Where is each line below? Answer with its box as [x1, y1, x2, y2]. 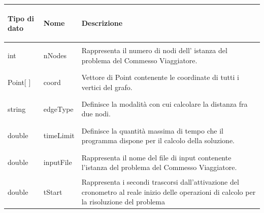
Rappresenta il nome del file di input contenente [81, 152, 232, 162]
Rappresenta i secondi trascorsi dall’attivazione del [81, 177, 239, 187]
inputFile [43, 157, 72, 167]
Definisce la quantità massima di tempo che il [81, 125, 223, 136]
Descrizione [81, 18, 123, 28]
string [8, 103, 26, 114]
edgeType [43, 103, 74, 114]
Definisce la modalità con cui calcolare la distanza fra [81, 98, 248, 109]
